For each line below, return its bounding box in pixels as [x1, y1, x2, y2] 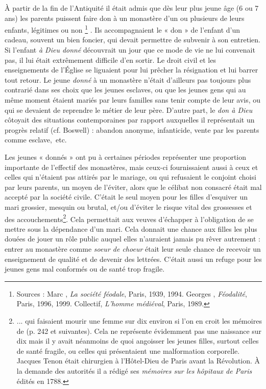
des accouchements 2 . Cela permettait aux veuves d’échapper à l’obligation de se [5, 212, 254, 224]
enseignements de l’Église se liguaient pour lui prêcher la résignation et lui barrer [5, 64, 258, 75]
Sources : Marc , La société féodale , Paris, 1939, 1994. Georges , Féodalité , [16, 288, 247, 299]
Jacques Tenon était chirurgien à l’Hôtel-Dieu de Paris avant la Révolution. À [16, 355, 260, 366]
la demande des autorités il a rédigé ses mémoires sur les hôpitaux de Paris [16, 365, 252, 376]
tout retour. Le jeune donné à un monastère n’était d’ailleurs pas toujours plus [5, 74, 251, 85]
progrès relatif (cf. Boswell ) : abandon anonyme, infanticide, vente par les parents [5, 124, 259, 135]
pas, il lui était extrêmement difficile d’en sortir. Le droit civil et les [5, 54, 216, 65]
